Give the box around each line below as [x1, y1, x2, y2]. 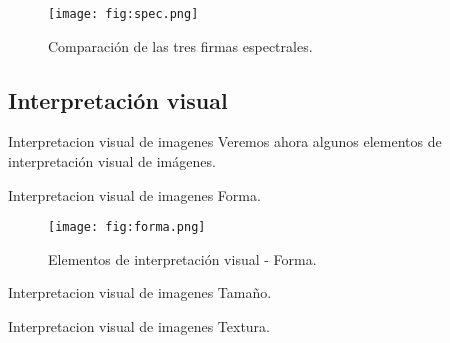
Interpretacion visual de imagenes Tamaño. [8, 282, 272, 303]
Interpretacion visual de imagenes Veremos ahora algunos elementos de [8, 131, 442, 152]
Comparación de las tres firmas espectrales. [48, 35, 313, 56]
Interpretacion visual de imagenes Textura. [8, 316, 270, 337]
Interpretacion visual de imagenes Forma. [8, 184, 261, 205]
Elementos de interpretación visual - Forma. [48, 248, 317, 269]
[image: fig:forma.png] [48, 220, 206, 235]
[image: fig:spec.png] [48, 7, 199, 21]
